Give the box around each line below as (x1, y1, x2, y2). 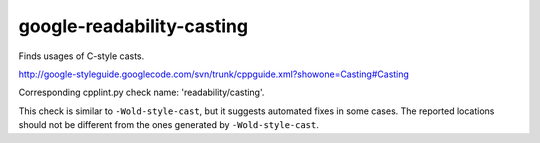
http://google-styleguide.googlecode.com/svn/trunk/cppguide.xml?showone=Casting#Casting (18, 68, 410, 80)
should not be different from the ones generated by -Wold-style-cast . (18, 119, 319, 131)
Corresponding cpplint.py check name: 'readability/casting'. (18, 86, 265, 99)
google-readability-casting (18, 15, 249, 37)
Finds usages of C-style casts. (18, 50, 145, 62)
